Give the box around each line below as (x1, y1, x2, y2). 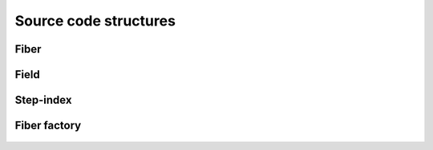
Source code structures (14, 12, 176, 30)
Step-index (14, 93, 72, 107)
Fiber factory (14, 119, 82, 132)
